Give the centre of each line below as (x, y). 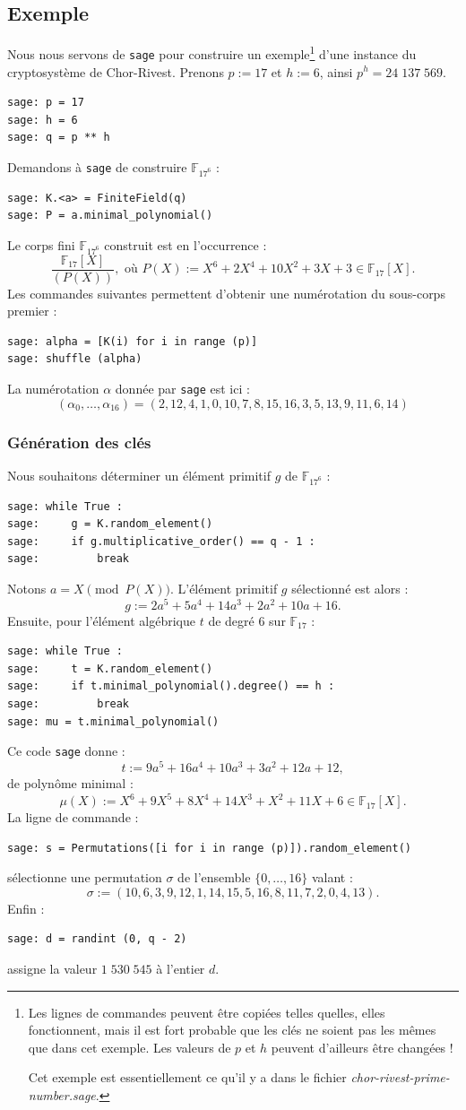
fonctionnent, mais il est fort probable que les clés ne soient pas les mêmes (232, 1030)
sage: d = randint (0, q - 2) (97, 939)
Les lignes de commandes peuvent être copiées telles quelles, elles (207, 1012)
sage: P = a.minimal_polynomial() (110, 216)
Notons (27, 589)
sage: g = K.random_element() (110, 524)
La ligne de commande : (73, 817)
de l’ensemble (214, 877)
